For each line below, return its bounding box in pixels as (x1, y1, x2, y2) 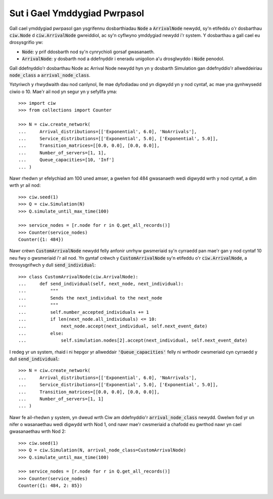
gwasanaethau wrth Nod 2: (9, 428, 66, 435)
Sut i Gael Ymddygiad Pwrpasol (9, 8, 144, 19)
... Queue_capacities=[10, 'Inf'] (18, 157, 115, 163)
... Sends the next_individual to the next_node (18, 295, 163, 301)
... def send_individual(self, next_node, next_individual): (18, 281, 184, 287)
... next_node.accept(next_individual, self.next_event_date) (18, 323, 208, 329)
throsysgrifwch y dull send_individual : (9, 262, 96, 268)
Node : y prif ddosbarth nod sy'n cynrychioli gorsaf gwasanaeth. (22, 49, 155, 55)
